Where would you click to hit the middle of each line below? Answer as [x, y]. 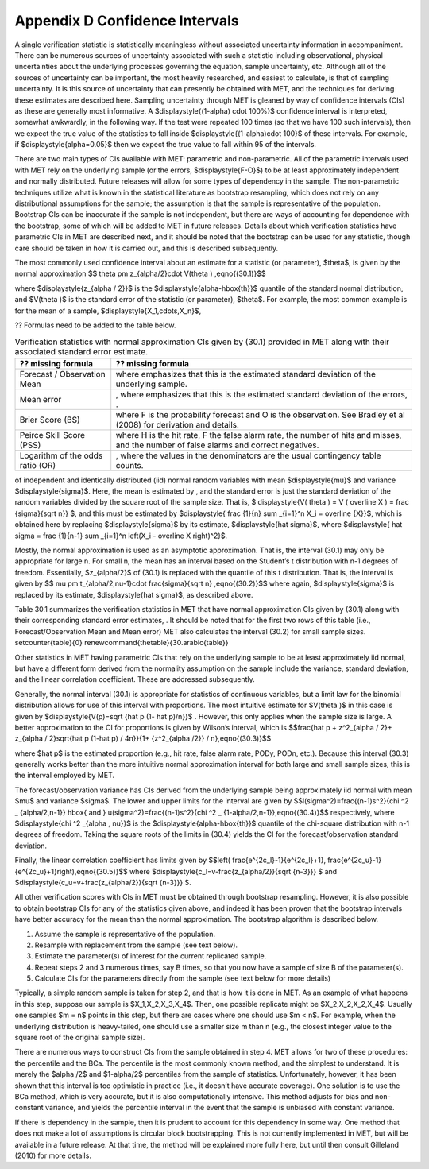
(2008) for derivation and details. [178, 424]
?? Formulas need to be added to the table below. [95, 325]
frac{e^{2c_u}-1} [354, 860]
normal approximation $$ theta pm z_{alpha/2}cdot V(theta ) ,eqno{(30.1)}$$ [140, 273]
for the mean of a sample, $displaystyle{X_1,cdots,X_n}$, [108, 311]
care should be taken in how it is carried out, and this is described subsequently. [147, 248]
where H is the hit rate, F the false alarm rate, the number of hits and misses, [259, 435]
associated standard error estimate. [81, 351]
